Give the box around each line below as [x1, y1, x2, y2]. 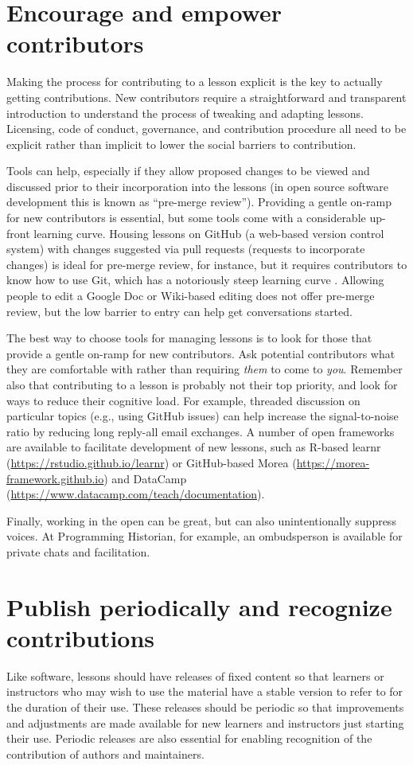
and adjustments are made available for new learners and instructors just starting [6, 714, 404, 731]
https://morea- [296, 454, 370, 470]
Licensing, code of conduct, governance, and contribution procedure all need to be [6, 120, 407, 137]
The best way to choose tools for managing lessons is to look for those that [6, 330, 372, 346]
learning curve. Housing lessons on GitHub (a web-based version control [33, 224, 384, 241]
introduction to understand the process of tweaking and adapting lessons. [6, 104, 364, 121]
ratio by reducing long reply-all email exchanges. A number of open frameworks [6, 423, 395, 439]
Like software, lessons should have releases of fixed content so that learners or [6, 667, 384, 684]
